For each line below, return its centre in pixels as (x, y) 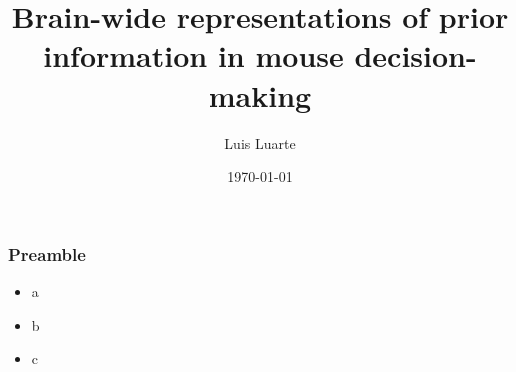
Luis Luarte (260, 142)
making (260, 94)
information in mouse (193, 55)
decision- (415, 55)
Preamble (47, 253)
